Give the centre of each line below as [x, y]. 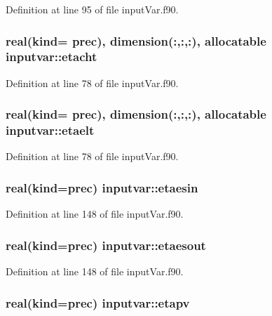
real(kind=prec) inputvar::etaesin [102, 187]
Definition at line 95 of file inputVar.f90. [92, 9]
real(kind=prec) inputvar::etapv [98, 302]
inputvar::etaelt [50, 130]
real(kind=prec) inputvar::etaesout [106, 245]
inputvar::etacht [52, 57]
